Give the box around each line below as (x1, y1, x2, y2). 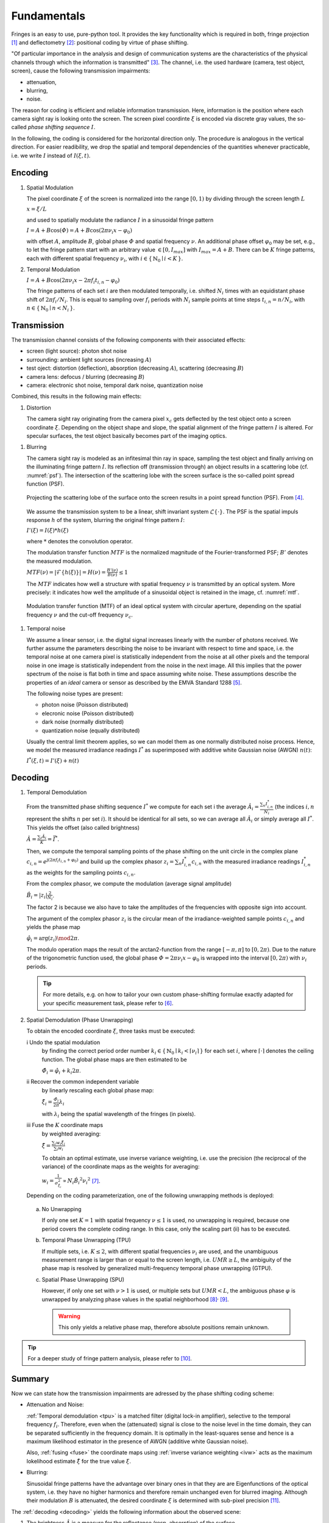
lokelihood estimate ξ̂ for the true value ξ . (26, 1457, 131, 1465)
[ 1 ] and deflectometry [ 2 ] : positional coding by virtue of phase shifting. (11, 38, 189, 46)
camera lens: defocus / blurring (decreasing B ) (26, 373, 145, 380)
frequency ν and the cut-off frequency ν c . (26, 611, 133, 620)
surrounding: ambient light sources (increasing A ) (26, 356, 152, 363)
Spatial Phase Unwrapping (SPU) (41, 1276, 125, 1283)
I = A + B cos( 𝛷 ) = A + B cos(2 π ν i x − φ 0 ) (26, 227, 132, 236)
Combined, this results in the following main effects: (11, 393, 142, 400)
